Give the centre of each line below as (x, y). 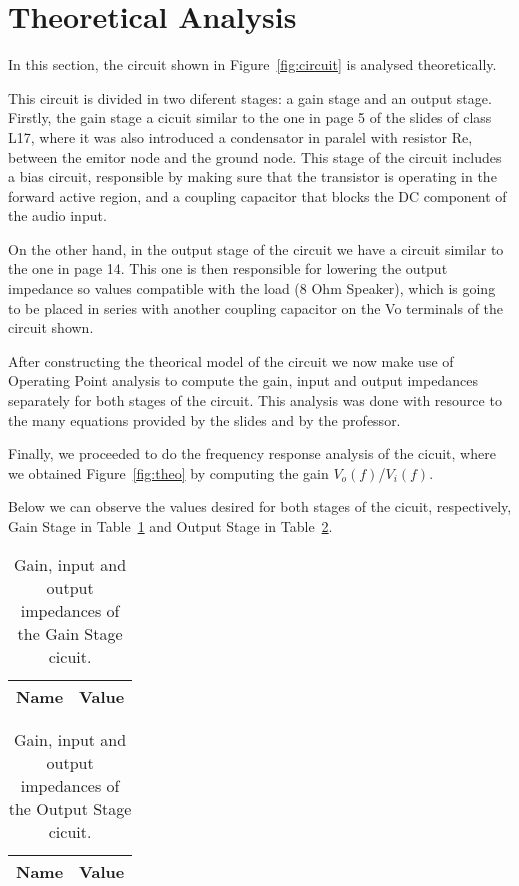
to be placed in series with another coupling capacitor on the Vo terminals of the (256, 307)
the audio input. (57, 215)
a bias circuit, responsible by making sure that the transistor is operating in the (252, 176)
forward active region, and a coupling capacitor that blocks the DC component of (257, 195)
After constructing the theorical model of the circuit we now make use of (231, 360)
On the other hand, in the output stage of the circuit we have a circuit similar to (256, 248)
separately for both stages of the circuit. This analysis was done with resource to (255, 400)
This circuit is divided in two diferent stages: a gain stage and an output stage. (250, 97)
